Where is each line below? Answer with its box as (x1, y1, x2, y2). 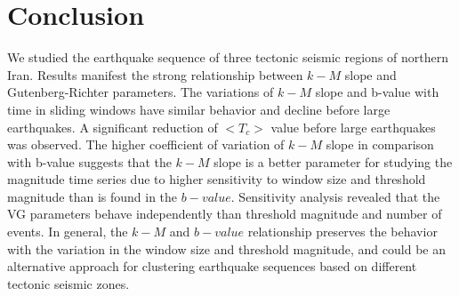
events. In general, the (7, 222, 128, 241)
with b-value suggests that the (7, 152, 172, 171)
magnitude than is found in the (7, 187, 178, 205)
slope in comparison (326, 135, 434, 154)
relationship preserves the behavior (247, 222, 438, 241)
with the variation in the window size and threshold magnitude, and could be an (7, 239, 446, 258)
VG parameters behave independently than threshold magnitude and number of (7, 204, 442, 223)
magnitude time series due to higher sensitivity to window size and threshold (7, 170, 426, 188)
